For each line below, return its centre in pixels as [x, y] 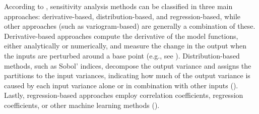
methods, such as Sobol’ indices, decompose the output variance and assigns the [128, 65]
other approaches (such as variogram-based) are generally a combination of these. [130, 26]
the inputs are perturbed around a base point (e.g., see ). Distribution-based [122, 55]
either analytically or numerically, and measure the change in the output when [125, 46]
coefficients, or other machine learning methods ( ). [82, 105]
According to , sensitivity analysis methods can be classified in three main [118, 6]
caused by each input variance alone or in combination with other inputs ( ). [121, 85]
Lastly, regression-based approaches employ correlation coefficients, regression [124, 95]
